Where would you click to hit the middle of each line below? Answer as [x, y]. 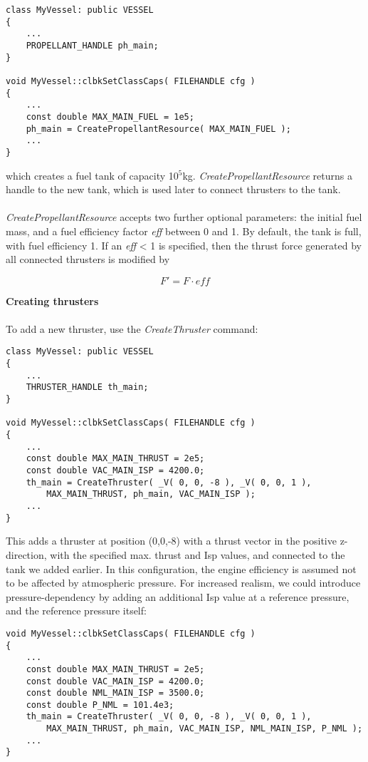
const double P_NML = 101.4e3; [100, 705]
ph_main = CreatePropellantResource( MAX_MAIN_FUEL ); [158, 129]
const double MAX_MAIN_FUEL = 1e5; [110, 117]
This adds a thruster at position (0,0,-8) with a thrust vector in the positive [171, 541]
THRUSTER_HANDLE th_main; [87, 387]
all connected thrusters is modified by [88, 259]
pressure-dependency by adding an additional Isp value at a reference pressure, [178, 596]
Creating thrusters [52, 300]
